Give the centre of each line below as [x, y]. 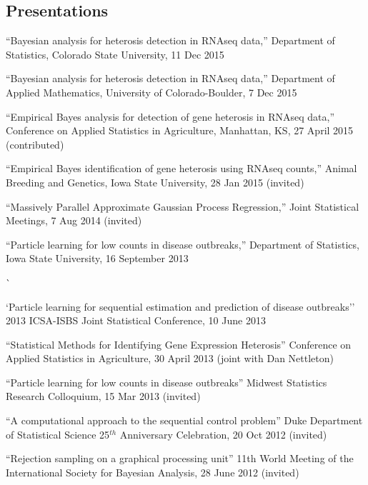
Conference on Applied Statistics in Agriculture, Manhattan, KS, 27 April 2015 [180, 130]
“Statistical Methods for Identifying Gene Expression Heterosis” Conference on [179, 344]
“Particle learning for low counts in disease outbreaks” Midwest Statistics [166, 382]
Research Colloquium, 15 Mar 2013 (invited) [103, 396]
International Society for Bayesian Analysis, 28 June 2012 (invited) [153, 472]
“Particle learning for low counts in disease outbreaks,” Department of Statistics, [183, 244]
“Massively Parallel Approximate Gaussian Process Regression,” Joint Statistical [183, 206]
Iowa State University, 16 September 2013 [97, 258]
